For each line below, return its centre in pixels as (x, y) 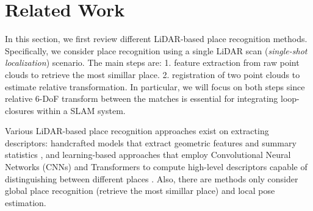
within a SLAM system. (81, 110)
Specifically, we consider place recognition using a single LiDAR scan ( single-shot (156, 50)
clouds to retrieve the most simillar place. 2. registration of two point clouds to (153, 74)
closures (20, 110)
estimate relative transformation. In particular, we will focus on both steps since (155, 86)
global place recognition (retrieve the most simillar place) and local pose (140, 191)
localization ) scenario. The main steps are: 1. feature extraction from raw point (152, 63)
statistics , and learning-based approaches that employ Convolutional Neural (148, 155)
